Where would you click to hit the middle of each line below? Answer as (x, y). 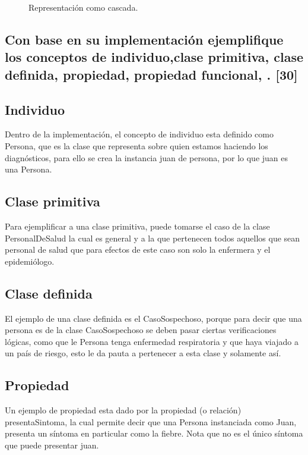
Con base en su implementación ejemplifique (144, 39)
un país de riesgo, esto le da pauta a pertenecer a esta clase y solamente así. (143, 353)
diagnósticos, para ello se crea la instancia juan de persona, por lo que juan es (147, 157)
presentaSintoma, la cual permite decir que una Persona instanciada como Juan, (151, 421)
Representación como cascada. (83, 7)
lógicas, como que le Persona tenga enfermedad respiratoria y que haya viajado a (152, 341)
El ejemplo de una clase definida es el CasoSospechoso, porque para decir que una (153, 318)
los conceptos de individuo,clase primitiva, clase (154, 57)
